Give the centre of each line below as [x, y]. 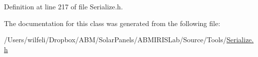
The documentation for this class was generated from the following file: [112, 23]
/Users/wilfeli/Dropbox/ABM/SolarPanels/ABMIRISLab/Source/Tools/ [115, 40]
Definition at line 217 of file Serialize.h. [64, 6]
